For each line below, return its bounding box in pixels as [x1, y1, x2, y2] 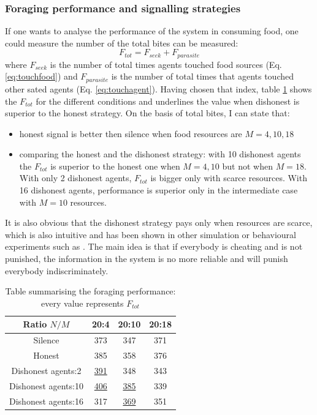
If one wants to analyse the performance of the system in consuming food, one [5, 24, 299, 37]
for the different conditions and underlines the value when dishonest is [36, 94, 300, 107]
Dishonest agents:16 [9, 394, 83, 407]
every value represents [41, 296, 124, 309]
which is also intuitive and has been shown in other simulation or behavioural [5, 228, 296, 241]
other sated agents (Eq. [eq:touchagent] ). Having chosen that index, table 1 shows [5, 82, 312, 95]
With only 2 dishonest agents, [19, 171, 132, 184]
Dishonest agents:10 [9, 379, 83, 392]
